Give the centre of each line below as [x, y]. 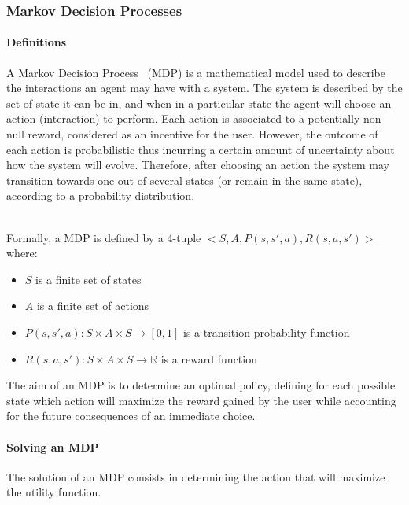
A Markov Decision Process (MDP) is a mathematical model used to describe [196, 72]
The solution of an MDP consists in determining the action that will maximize [196, 476]
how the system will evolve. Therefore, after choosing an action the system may [198, 165]
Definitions [37, 42]
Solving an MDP [53, 446]
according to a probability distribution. [101, 195]
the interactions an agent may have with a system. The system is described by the [204, 88]
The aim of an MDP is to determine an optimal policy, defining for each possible [201, 385]
